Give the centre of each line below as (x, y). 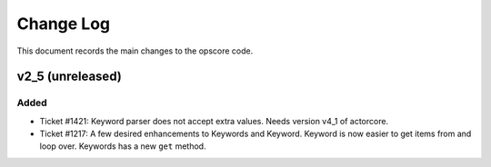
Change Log (64, 24)
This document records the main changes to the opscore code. (135, 51)
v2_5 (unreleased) (69, 77)
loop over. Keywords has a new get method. (123, 146)
